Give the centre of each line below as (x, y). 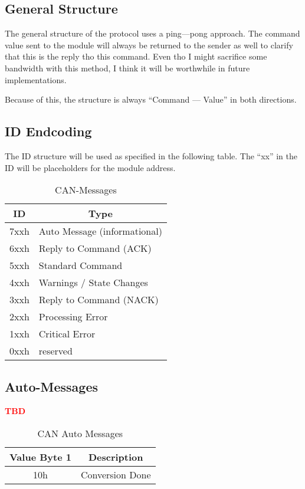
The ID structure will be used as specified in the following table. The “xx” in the (151, 155)
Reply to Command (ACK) (95, 248)
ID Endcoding (48, 131)
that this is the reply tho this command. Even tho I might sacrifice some (136, 56)
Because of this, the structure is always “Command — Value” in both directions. (151, 99)
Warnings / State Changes (93, 283)
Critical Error (67, 334)
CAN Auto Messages (80, 433)
